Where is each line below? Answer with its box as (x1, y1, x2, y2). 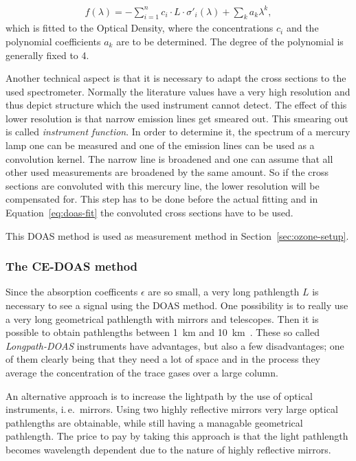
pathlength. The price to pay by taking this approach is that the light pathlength (5, 429, 348, 443)
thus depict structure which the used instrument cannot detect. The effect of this (5, 98, 347, 112)
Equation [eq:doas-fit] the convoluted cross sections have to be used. (5, 205, 293, 220)
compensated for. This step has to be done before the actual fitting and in (5, 192, 318, 206)
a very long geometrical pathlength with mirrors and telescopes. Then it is (5, 311, 319, 326)
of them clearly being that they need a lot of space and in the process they (5, 352, 321, 366)
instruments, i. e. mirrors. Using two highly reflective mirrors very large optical (5, 402, 338, 416)
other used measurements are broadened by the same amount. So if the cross (5, 165, 329, 179)
